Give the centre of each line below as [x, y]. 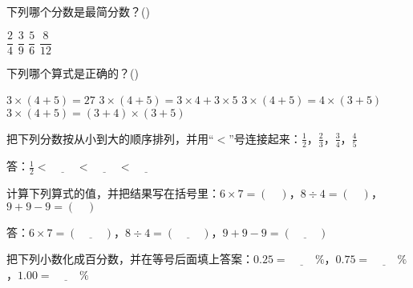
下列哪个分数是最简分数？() [78, 11]
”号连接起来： [265, 138]
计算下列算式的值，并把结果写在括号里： [113, 192]
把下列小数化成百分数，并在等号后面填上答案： [130, 259]
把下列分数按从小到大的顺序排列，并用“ [110, 138]
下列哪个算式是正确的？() [73, 72]
